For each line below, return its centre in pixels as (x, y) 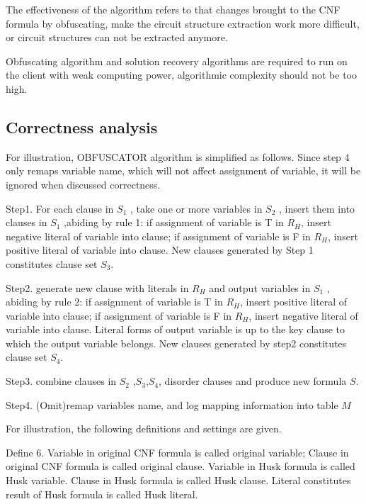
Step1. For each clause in (60, 208)
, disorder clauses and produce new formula (253, 381)
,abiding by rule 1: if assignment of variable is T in (174, 222)
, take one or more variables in (196, 208)
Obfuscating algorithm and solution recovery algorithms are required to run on (177, 61)
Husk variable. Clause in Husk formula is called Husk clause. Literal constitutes (178, 480)
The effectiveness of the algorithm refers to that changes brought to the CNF (173, 9)
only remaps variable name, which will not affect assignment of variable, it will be (183, 170)
